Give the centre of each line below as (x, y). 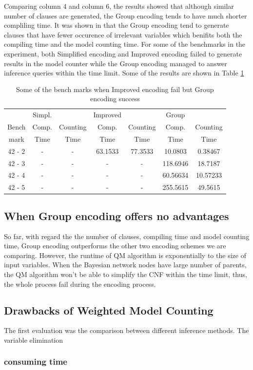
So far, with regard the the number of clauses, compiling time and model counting (127, 236)
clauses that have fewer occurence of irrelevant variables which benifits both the (123, 34)
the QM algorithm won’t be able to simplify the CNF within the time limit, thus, (126, 274)
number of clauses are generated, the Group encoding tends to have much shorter (126, 15)
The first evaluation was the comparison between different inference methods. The (126, 330)
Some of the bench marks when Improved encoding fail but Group (115, 89)
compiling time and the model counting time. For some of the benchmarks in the (125, 44)
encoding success (115, 99)
